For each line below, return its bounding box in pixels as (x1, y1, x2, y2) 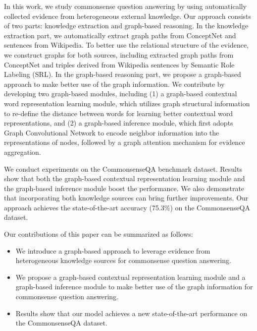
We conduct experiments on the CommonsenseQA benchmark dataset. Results (4, 163, 242, 174)
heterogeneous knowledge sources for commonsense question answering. (15, 255, 231, 265)
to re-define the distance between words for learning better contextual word (4, 108, 233, 118)
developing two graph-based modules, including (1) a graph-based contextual (4, 88, 237, 99)
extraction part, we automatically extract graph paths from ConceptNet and (4, 30, 236, 40)
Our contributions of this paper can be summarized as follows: (4, 229, 193, 239)
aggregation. (4, 146, 41, 157)
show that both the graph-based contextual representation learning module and (4, 173, 245, 184)
